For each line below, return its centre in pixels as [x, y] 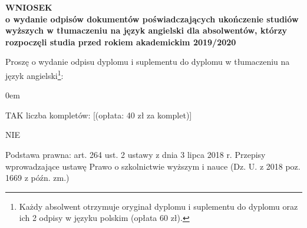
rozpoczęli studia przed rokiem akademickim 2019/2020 [121, 42]
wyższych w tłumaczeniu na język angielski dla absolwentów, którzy [146, 30]
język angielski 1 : [34, 74]
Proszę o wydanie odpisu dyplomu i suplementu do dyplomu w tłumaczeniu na [148, 62]
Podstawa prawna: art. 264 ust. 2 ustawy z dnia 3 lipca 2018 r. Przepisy [136, 154]
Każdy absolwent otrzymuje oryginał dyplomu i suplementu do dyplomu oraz [159, 206]
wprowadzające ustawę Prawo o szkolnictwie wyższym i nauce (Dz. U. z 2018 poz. [153, 166]
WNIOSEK [29, 7]
